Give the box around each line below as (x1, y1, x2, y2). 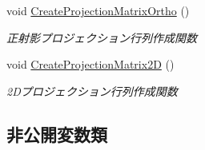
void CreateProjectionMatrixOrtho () (6, 2, 190, 18)
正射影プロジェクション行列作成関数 (6, 29, 197, 45)
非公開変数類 (6, 121, 107, 146)
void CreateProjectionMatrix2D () (6, 56, 175, 73)
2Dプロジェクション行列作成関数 (6, 82, 178, 99)
